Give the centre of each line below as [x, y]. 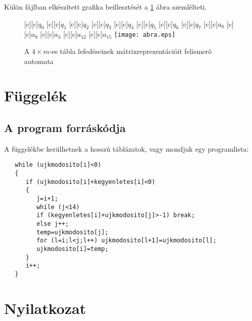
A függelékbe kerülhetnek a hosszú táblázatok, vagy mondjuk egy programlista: [127, 148]
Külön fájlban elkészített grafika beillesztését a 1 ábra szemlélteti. [105, 7]
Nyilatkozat [45, 308]
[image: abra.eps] [145, 35]
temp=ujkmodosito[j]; [72, 232]
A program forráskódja [65, 127]
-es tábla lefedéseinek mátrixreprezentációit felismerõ [131, 51]
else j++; [53, 224]
